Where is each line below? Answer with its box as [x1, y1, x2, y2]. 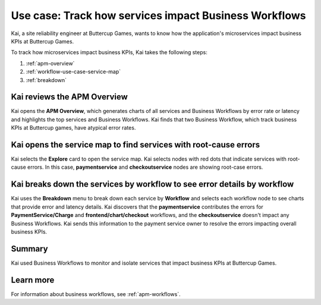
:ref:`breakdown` [26, 76, 67, 83]
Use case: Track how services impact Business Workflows [11, 9, 306, 22]
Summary [11, 244, 48, 254]
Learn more [11, 275, 55, 285]
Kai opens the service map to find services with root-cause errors [11, 140, 260, 150]
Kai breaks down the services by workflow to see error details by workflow [11, 179, 294, 190]
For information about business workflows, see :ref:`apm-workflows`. [11, 290, 181, 297]
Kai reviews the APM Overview [11, 92, 128, 102]
